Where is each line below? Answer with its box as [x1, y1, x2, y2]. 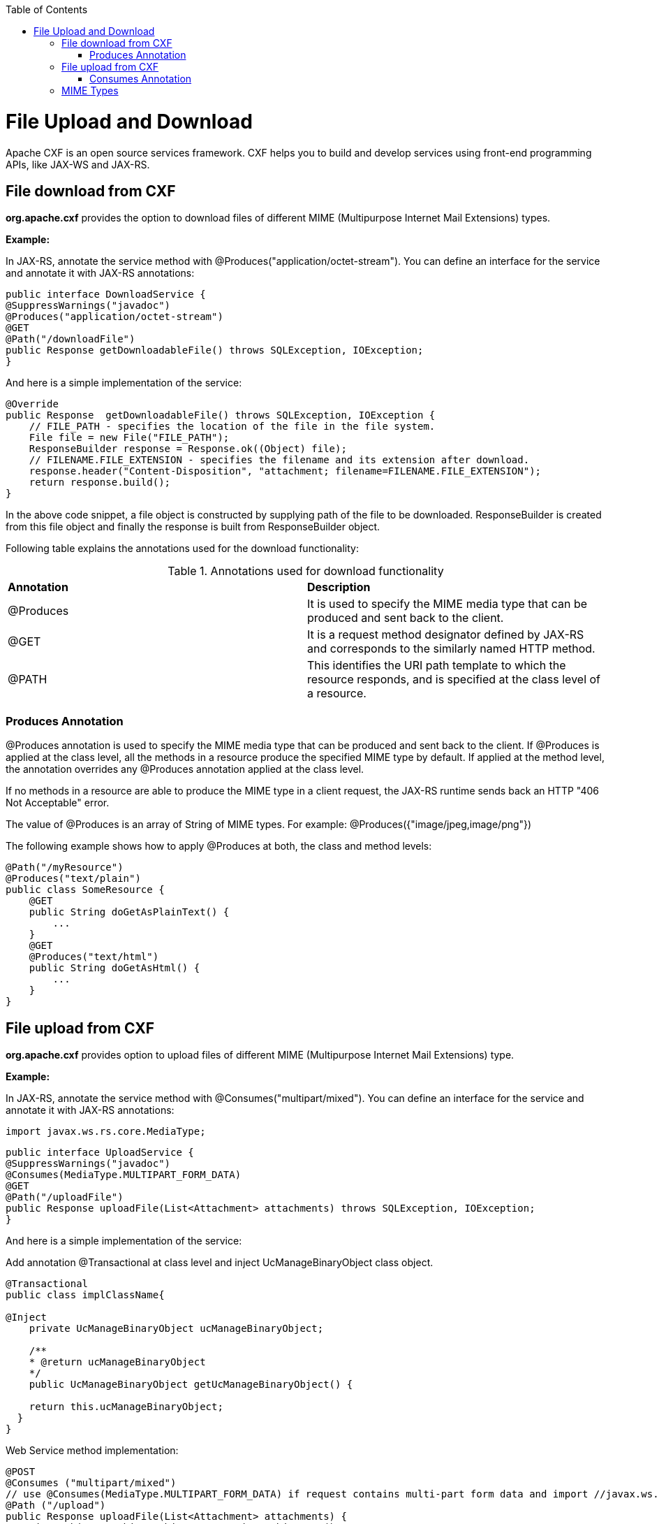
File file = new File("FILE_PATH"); [29, 432, 230, 444]
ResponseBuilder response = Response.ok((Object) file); [29, 443, 347, 455]
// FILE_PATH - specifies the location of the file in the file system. [29, 421, 436, 433]
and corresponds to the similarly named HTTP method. [307, 641, 595, 656]
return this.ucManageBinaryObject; [29, 1400, 223, 1412]
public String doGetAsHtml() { [29, 962, 200, 974]
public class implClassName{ [6, 1289, 165, 1300]
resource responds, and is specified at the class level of [307, 672, 601, 687]
